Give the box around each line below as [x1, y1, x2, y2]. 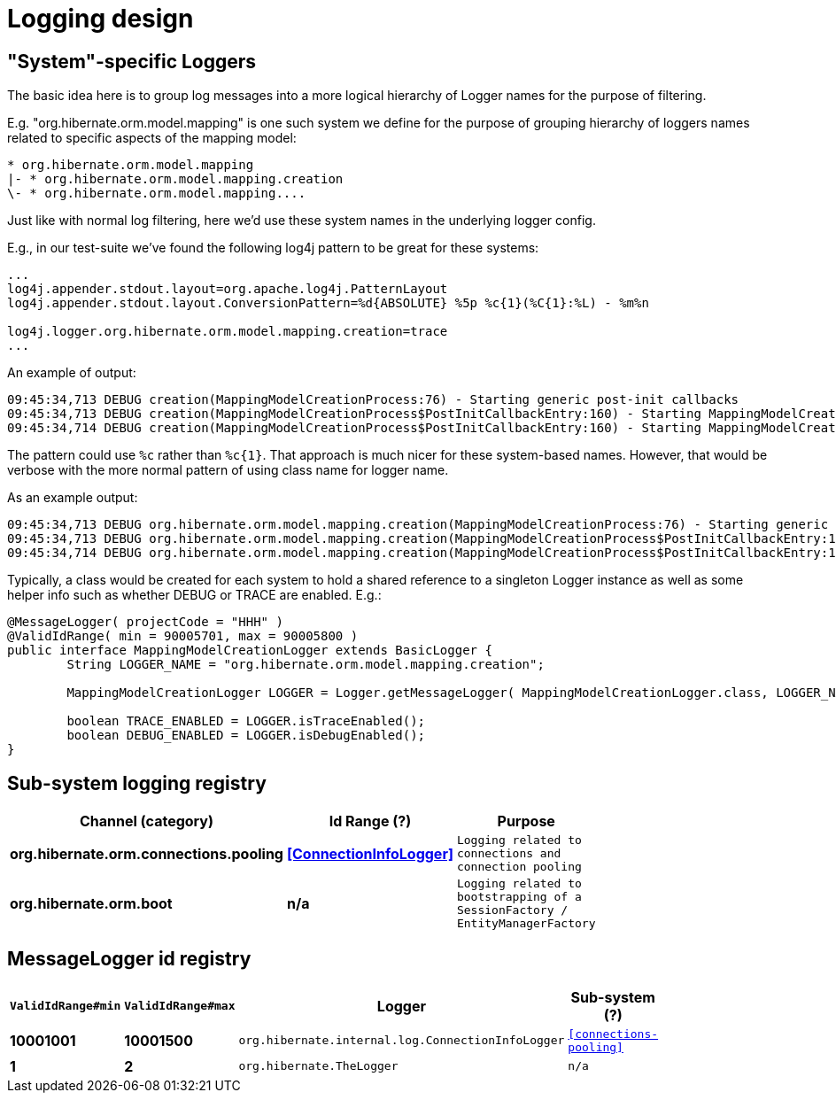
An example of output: [7, 365, 136, 381]
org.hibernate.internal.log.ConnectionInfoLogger [238, 1034, 565, 1048]
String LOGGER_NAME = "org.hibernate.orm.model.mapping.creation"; [66, 657, 545, 672]
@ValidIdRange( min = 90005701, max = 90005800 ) [7, 629, 359, 644]
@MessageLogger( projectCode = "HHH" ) [7, 615, 283, 630]
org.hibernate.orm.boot [10, 895, 173, 913]
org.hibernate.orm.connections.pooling [10, 844, 283, 863]
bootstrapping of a [456, 890, 582, 904]
